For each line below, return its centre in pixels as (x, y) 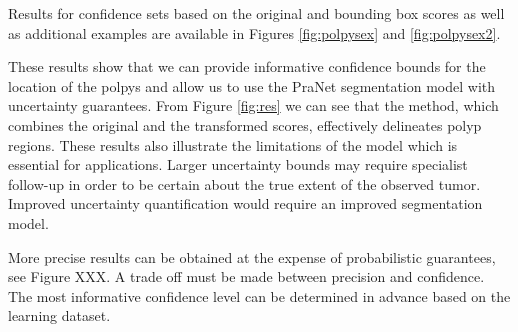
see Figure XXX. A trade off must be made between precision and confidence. (246, 276)
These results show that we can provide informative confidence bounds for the (247, 66)
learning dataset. (59, 315)
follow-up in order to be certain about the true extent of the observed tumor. (244, 183)
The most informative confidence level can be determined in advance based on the (259, 295)
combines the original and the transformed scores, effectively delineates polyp (245, 124)
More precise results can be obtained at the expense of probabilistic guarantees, (252, 256)
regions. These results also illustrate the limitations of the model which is (233, 144)
